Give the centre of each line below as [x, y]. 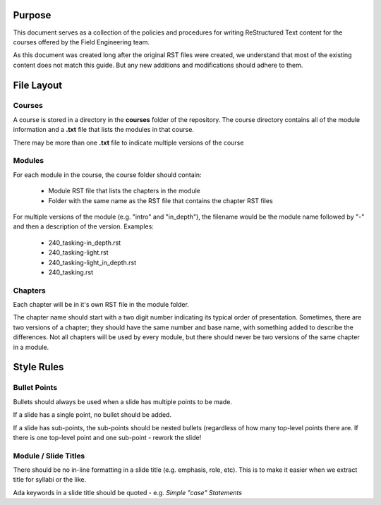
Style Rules [38, 367]
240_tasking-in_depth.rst [85, 243]
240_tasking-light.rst [78, 253]
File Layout [38, 85]
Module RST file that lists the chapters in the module [125, 191]
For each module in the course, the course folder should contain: [107, 175]
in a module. [31, 347]
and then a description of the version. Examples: [84, 226]
